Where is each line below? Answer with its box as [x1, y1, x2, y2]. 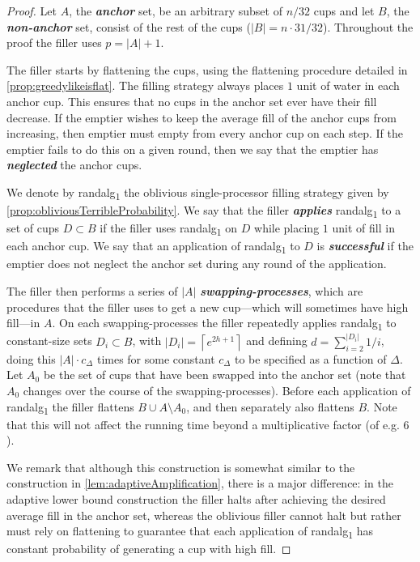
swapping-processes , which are [200, 283, 363, 300]
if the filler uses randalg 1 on [100, 219, 238, 238]
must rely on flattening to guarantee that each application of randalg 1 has [6, 522, 373, 542]
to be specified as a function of [234, 350, 387, 367]
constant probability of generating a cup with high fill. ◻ [6, 540, 291, 557]
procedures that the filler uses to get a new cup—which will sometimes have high [6, 298, 409, 315]
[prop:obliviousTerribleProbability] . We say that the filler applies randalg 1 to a [6, 202, 401, 220]
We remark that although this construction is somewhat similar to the [6, 458, 355, 475]
